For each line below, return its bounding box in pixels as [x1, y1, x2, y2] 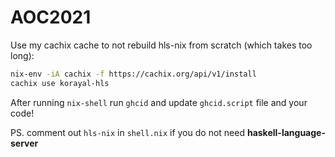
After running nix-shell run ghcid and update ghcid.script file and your [10, 96, 308, 108]
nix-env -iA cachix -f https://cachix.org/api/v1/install [10, 69, 257, 79]
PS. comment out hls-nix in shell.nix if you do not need [10, 126, 245, 138]
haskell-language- [246, 126, 326, 138]
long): [10, 49, 35, 61]
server [10, 137, 39, 149]
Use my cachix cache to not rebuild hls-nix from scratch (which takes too [10, 39, 313, 51]
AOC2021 [10, 6, 92, 29]
